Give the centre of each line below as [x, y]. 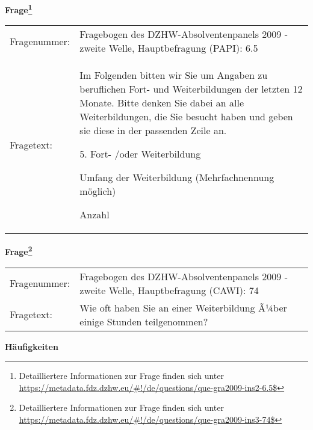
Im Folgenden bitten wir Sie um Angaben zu [174, 75]
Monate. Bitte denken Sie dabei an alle [162, 103]
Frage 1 [19, 9]
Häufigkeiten [32, 346]
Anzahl [95, 215]
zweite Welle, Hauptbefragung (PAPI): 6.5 [169, 48]
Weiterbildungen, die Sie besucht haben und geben [186, 117]
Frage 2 [19, 250]
